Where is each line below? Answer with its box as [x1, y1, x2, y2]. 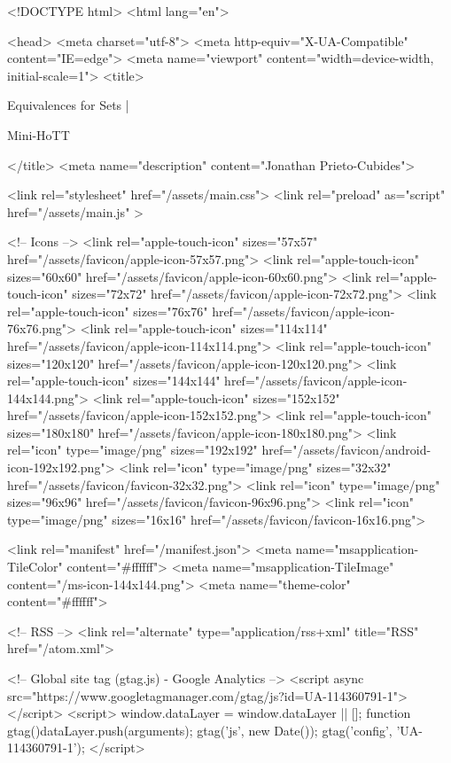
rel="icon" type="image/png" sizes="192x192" [7, 440, 258, 459]
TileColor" [7, 557, 63, 576]
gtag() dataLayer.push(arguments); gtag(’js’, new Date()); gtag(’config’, [7, 720, 393, 739]
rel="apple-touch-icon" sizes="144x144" [7, 371, 221, 390]
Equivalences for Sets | [7, 96, 129, 114]
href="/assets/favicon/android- [261, 440, 432, 459]
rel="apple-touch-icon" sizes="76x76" [7, 301, 208, 320]
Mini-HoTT [7, 125, 70, 144]
